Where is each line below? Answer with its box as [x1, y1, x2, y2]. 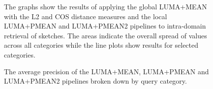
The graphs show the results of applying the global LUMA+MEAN [4, 1, 207, 11]
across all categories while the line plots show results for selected [4, 40, 199, 50]
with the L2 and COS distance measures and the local [4, 11, 167, 21]
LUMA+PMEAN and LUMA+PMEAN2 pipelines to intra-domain [4, 21, 206, 31]
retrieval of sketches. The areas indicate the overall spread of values [4, 30, 207, 40]
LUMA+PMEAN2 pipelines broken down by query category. [4, 76, 187, 86]
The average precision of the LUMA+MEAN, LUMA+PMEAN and [4, 66, 209, 76]
